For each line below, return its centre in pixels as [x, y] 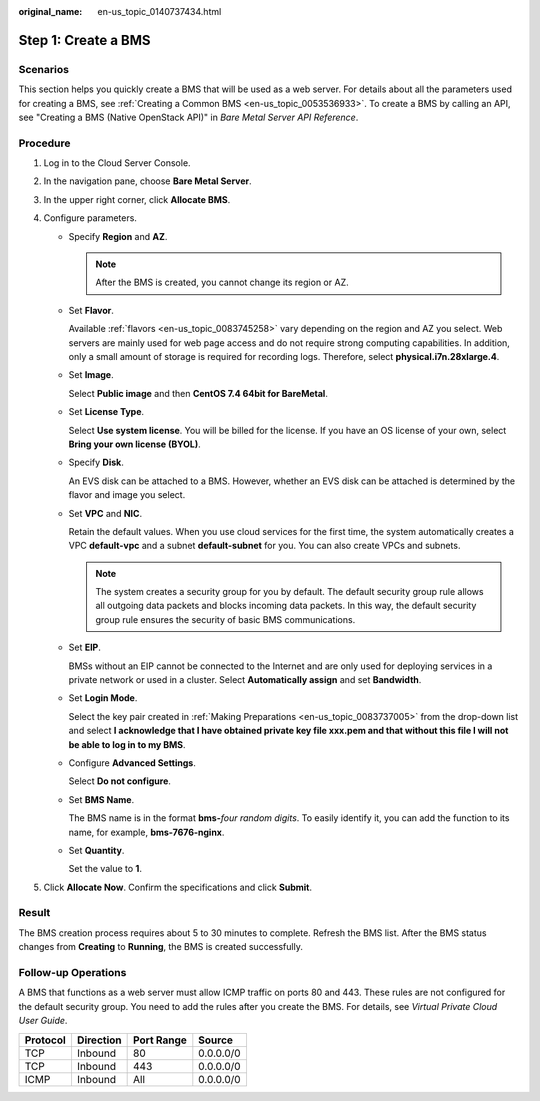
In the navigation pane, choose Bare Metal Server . [147, 181]
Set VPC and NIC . [105, 513]
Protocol [45, 1040]
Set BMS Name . [101, 799]
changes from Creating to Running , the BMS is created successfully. [161, 947]
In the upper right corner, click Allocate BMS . [137, 199]
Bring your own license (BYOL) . [135, 444]
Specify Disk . [96, 462]
